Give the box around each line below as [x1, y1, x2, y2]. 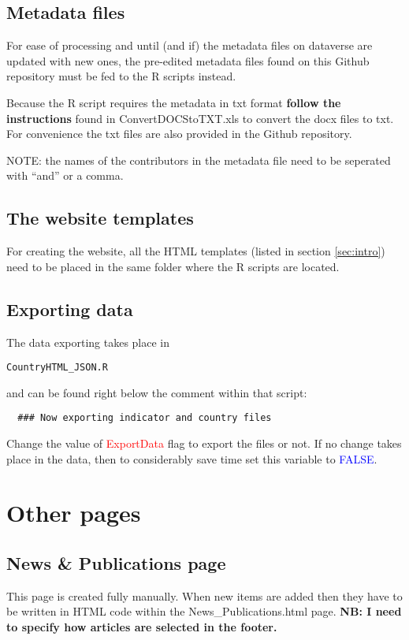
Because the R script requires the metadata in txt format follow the [6, 94, 341, 110]
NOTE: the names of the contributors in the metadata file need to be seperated [6, 151, 391, 168]
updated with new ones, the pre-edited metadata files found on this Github [6, 52, 370, 69]
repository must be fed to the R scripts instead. [6, 68, 236, 84]
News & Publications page [6, 551, 226, 575]
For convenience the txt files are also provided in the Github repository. [6, 125, 352, 142]
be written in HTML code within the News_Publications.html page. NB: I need [6, 603, 402, 620]
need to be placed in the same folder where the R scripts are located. [6, 258, 340, 274]
